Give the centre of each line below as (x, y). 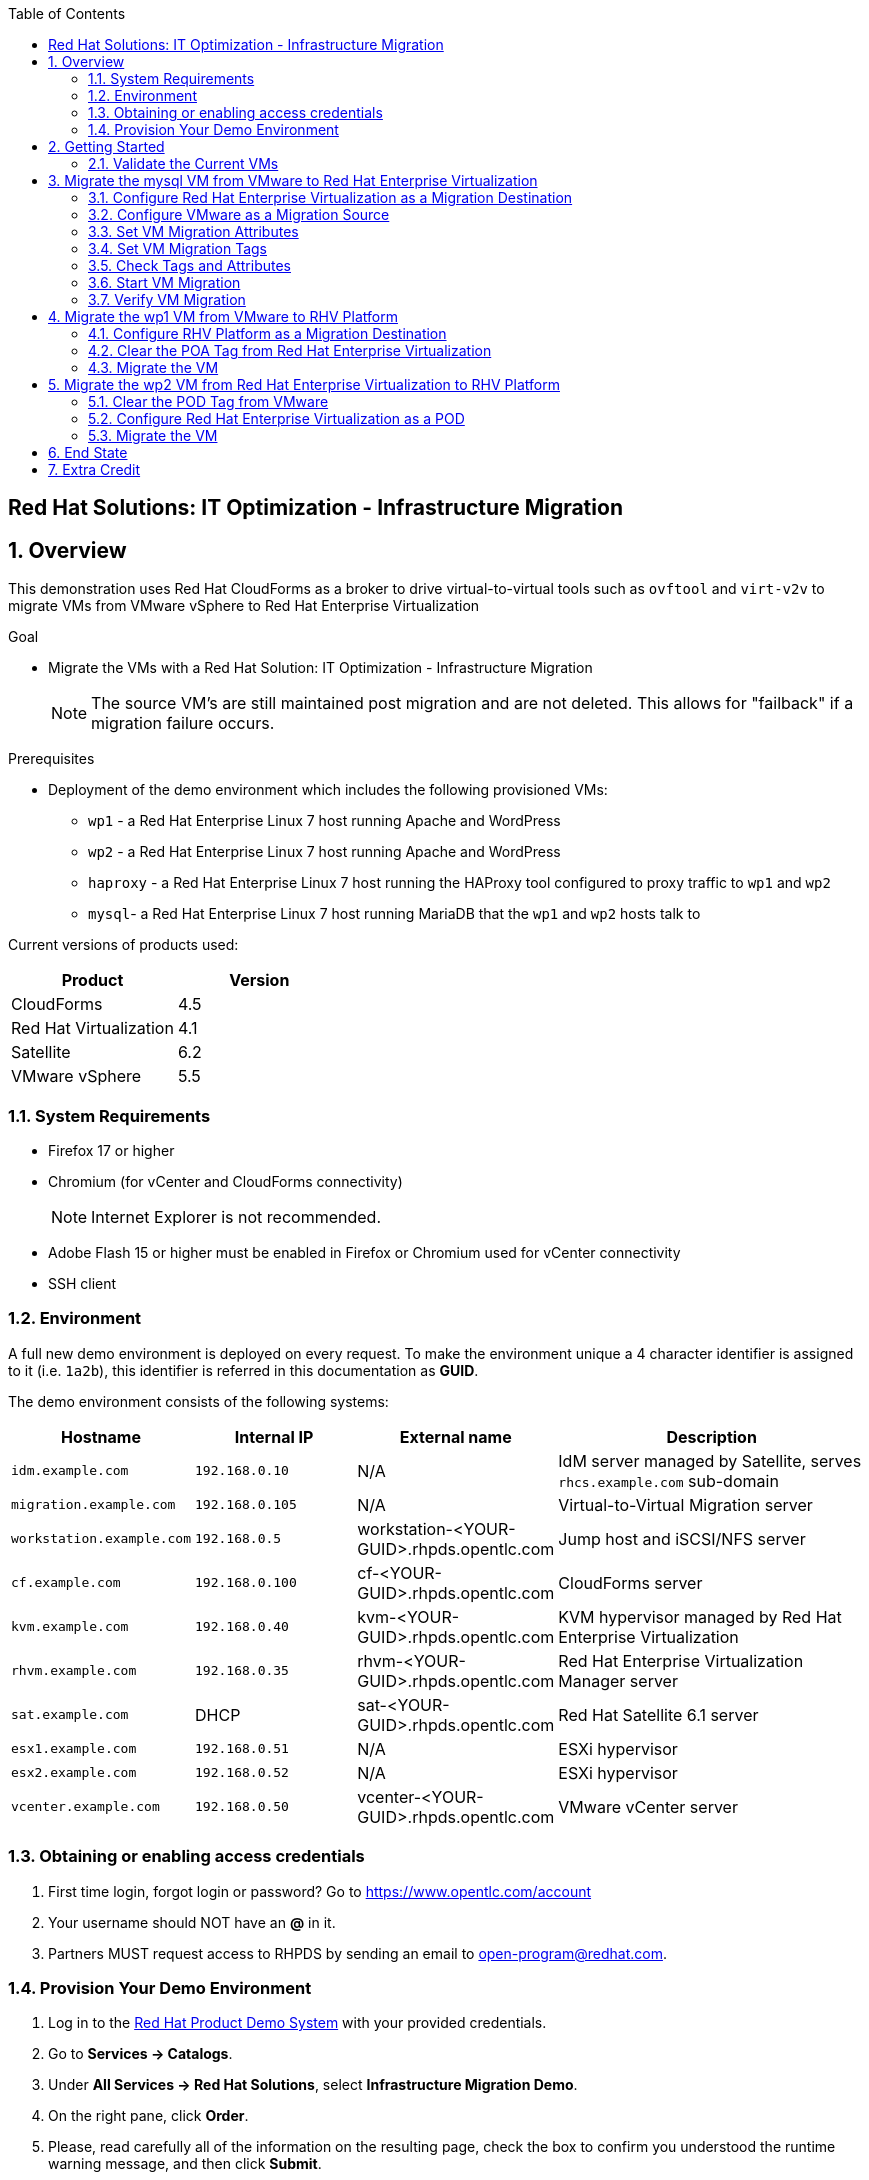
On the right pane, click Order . (148, 2116)
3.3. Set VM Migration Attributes (193, 231)
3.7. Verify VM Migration (167, 299)
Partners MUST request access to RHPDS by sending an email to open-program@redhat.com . (357, 1953)
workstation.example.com (101, 1539)
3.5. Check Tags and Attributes (189, 265)
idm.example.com (70, 1471)
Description (711, 1436)
